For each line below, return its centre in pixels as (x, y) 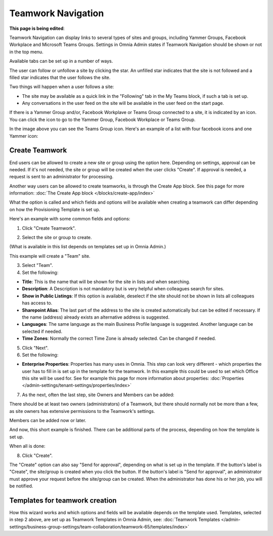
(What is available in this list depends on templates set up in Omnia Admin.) (88, 247)
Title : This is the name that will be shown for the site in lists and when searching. (106, 282)
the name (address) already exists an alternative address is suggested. (96, 317)
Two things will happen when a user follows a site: (62, 87)
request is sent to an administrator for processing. (61, 177)
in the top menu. (26, 52)
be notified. (21, 486)
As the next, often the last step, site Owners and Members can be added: (98, 395)
